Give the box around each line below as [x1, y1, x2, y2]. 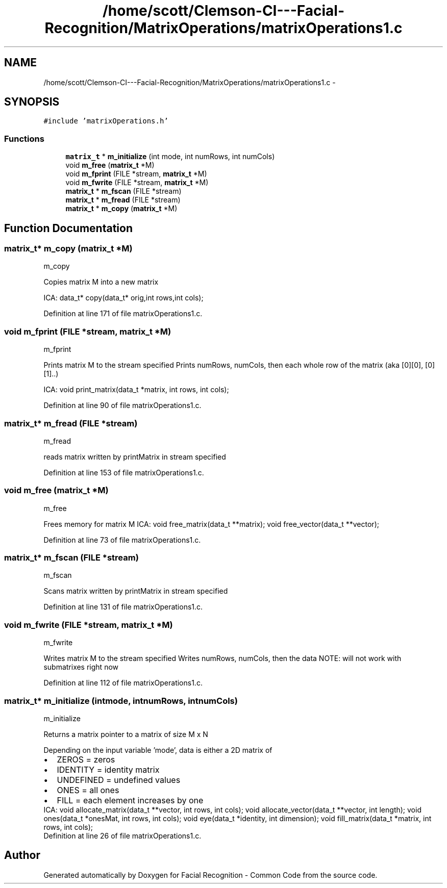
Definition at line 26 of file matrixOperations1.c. [43, 831, 202, 840]
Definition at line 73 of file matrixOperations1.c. [43, 535, 201, 544]
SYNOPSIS [4, 95, 60, 109]
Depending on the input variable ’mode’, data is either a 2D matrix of [43, 745, 272, 754]
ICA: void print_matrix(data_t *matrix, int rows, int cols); [43, 385, 229, 394]
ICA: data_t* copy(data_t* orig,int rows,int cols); [43, 293, 204, 302]
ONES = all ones [57, 784, 119, 795]
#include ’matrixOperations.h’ [43, 117, 168, 125]
